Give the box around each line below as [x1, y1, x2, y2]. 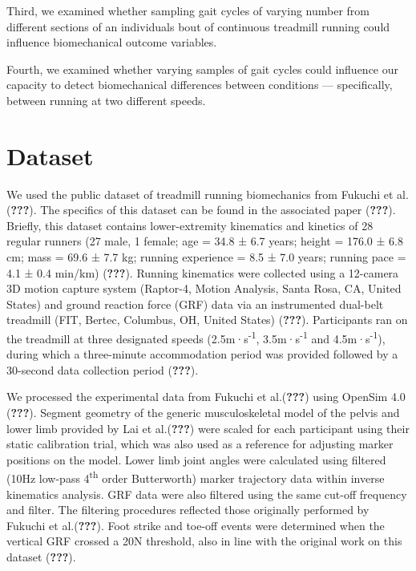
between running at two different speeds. [6, 91, 206, 108]
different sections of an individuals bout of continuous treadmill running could [6, 18, 390, 34]
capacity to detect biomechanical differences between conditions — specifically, [6, 76, 393, 93]
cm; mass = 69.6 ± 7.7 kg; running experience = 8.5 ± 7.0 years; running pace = [6, 249, 406, 265]
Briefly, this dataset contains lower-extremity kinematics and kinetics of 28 [6, 217, 374, 233]
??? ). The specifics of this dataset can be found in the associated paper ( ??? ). [10, 201, 396, 218]
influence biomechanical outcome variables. [6, 34, 217, 51]
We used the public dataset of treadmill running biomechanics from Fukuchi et [6, 185, 394, 202]
